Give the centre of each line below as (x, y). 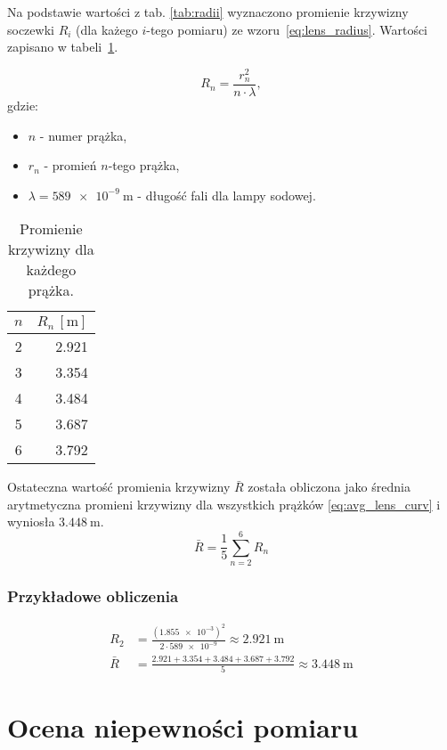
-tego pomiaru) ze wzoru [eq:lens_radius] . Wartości (287, 29)
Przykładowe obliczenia (93, 596)
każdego (51, 270)
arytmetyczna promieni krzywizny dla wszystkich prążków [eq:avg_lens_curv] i (224, 504)
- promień (70, 165)
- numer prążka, (83, 135)
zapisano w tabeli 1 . (63, 47)
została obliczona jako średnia (329, 487)
